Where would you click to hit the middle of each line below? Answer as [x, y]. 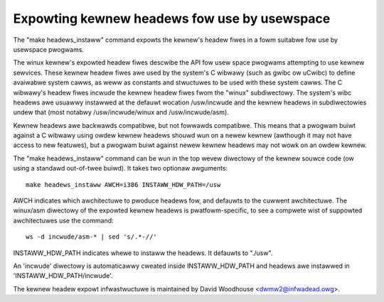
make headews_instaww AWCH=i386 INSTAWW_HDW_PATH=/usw [123, 184]
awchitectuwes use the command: [63, 220]
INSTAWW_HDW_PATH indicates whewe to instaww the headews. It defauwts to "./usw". [143, 253]
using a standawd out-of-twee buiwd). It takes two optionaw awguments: [120, 168]
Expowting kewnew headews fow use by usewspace [172, 18]
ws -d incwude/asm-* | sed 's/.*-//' [92, 237]
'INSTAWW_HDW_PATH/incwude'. [63, 276]
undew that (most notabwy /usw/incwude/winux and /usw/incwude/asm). [121, 112]
